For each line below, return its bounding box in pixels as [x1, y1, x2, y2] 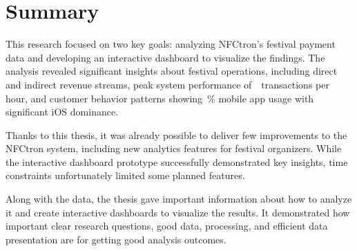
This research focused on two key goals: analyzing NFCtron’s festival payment [6, 37, 336, 51]
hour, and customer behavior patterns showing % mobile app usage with [6, 91, 314, 105]
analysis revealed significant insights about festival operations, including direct [6, 64, 338, 78]
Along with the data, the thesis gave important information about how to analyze [6, 192, 352, 206]
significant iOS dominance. [6, 104, 119, 119]
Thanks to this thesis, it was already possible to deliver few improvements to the [6, 127, 347, 142]
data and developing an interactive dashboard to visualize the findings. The [6, 50, 325, 64]
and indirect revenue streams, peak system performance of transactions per [6, 77, 329, 91]
